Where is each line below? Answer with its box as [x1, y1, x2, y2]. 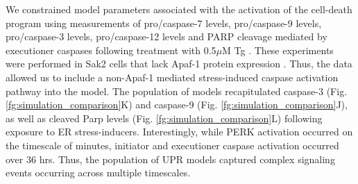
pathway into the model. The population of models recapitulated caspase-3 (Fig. [6, 83, 348, 98]
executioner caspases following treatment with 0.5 [6, 42, 216, 57]
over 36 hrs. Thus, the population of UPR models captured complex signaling [6, 151, 335, 166]
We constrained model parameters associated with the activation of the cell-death [6, 2, 352, 16]
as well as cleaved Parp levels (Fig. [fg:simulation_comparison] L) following [6, 110, 323, 125]
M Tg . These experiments [222, 42, 334, 57]
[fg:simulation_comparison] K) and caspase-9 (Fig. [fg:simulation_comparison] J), [6, 97, 348, 112]
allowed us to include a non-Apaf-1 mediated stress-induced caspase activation [6, 69, 339, 84]
